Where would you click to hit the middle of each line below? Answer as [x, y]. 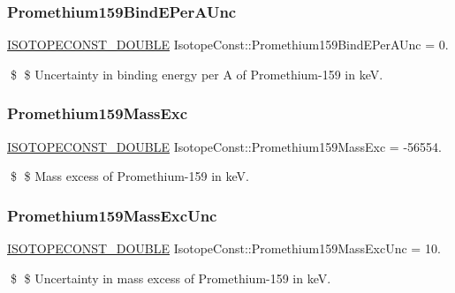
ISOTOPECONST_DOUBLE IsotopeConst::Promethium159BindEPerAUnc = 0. [228, 45]
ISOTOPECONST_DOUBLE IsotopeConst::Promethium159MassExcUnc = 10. [224, 248]
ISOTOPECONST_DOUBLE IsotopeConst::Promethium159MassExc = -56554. [224, 146]
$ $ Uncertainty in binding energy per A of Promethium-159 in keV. [197, 74]
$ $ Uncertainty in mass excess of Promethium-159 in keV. [171, 278]
